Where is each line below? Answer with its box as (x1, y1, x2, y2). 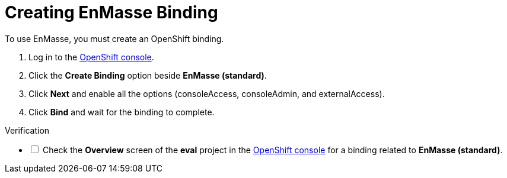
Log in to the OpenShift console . (28, 51, 154, 62)
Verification (5, 125, 50, 135)
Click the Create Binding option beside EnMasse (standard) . (28, 70, 267, 80)
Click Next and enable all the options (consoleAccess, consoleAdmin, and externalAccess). (28, 88, 385, 99)
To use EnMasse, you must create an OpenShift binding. (5, 33, 224, 44)
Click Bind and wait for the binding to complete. (28, 106, 215, 117)
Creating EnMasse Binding (5, 2, 218, 22)
